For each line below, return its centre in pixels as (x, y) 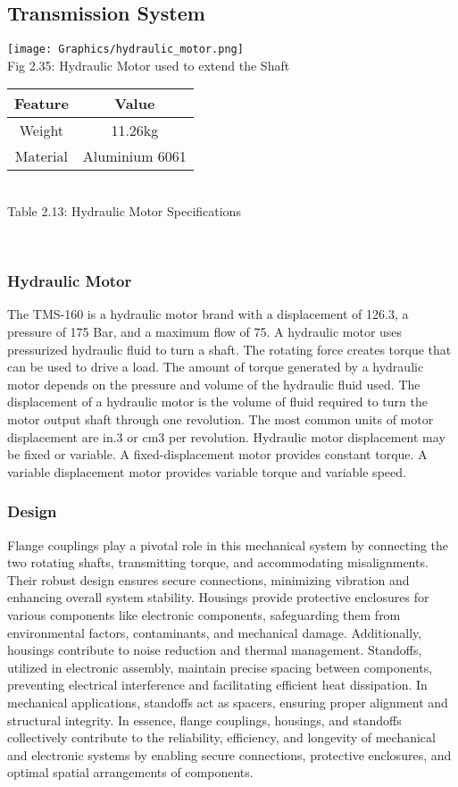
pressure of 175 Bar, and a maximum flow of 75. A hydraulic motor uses (205, 332)
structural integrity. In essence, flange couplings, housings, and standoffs (204, 720)
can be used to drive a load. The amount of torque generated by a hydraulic (216, 367)
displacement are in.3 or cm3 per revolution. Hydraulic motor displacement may (226, 436)
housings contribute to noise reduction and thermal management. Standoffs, (215, 650)
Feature (42, 104)
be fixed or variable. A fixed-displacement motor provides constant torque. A (217, 454)
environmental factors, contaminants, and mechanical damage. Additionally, (215, 632)
